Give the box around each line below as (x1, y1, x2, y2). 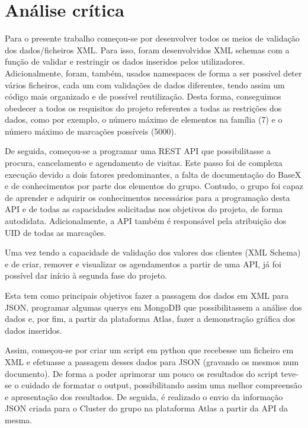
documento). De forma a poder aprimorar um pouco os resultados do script (5, 367, 278, 379)
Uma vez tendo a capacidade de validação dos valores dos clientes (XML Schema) (5, 246, 301, 258)
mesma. (5, 413, 32, 426)
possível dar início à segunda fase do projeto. (5, 269, 168, 282)
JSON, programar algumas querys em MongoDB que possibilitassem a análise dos (5, 301, 302, 313)
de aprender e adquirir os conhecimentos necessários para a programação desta (5, 191, 290, 203)
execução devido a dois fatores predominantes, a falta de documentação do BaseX (5, 168, 301, 180)
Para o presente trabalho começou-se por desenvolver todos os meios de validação (5, 32, 300, 44)
